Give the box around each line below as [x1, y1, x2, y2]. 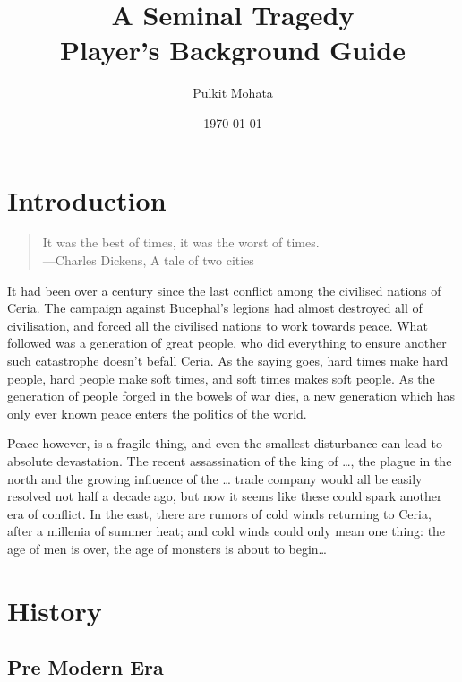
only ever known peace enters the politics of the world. [7, 403, 307, 422]
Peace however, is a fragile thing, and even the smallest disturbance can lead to [7, 434, 442, 453]
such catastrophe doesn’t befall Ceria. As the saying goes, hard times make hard [7, 351, 449, 369]
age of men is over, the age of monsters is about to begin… [7, 539, 327, 557]
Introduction [7, 181, 167, 218]
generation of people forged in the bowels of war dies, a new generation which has [7, 386, 456, 405]
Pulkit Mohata [192, 83, 273, 102]
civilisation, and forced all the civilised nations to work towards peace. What [7, 315, 428, 334]
